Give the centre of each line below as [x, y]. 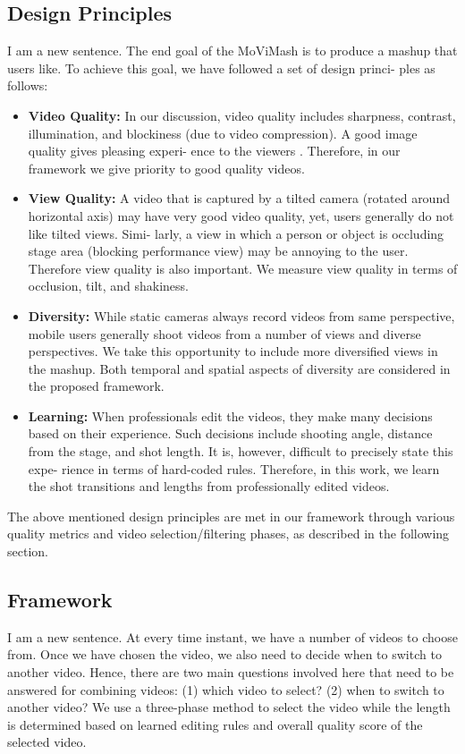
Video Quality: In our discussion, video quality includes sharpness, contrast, [242, 115]
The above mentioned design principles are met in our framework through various [231, 516]
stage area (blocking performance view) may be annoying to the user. [218, 251]
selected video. [47, 742]
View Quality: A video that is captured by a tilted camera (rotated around [239, 198]
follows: [28, 85]
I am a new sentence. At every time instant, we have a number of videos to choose [232, 636]
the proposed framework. [96, 386]
